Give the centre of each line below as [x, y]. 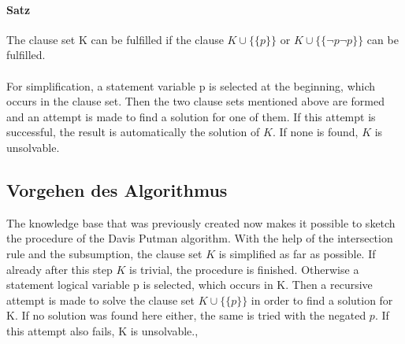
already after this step [59, 269]
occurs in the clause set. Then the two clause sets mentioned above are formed [195, 101]
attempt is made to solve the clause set [101, 300]
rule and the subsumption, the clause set [104, 253]
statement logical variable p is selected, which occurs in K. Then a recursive [189, 285]
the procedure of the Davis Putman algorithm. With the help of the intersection [200, 238]
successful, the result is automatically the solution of [133, 132]
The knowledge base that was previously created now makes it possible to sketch [201, 222]
